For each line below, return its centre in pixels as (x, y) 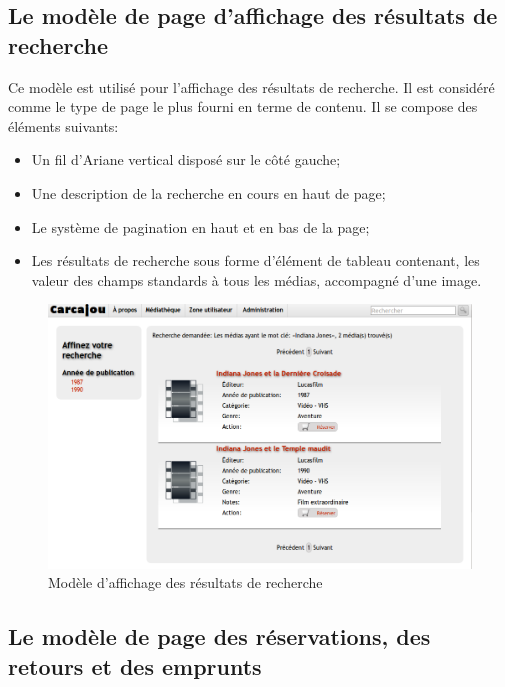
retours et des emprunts (135, 665)
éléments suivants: (63, 125)
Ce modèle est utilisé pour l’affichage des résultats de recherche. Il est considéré (251, 86)
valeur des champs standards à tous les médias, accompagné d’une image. (256, 279)
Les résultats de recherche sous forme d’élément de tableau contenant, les (255, 260)
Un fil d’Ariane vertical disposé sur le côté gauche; (186, 159)
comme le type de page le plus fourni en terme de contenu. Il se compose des (243, 106)
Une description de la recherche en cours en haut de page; (208, 192)
